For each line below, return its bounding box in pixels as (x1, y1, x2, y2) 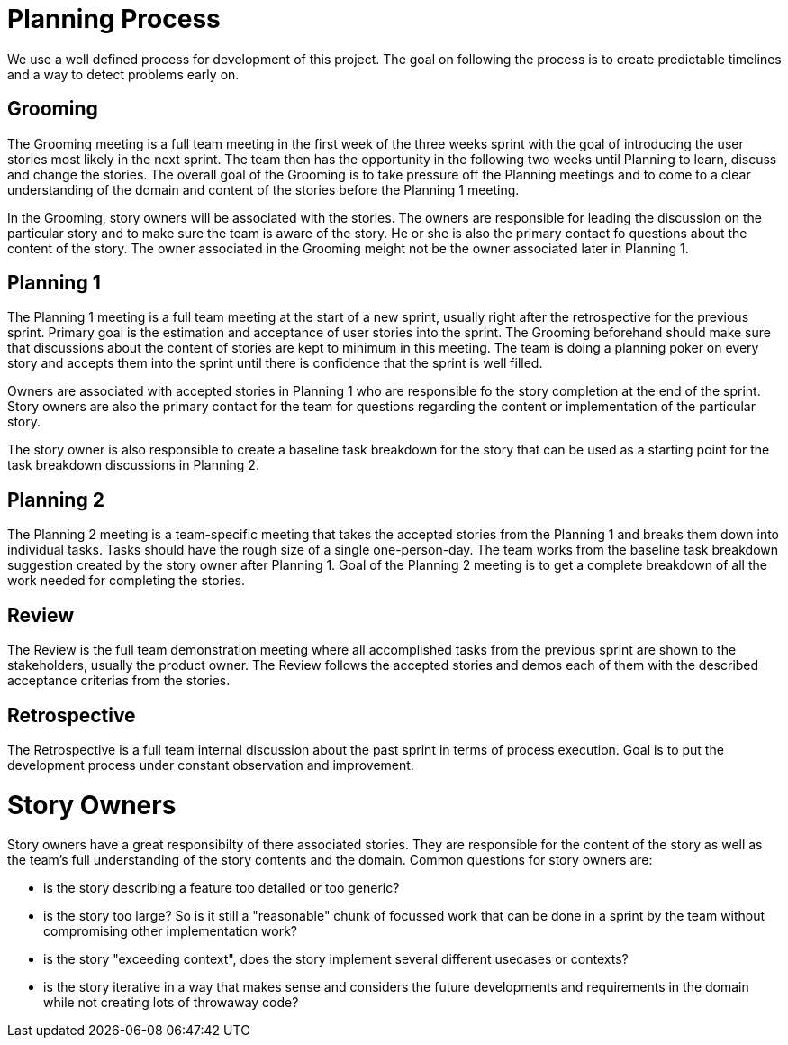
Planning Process (7, 4, 221, 34)
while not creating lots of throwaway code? (43, 995, 299, 1011)
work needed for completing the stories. (7, 573, 246, 589)
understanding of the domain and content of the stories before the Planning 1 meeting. (7, 181, 520, 197)
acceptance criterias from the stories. (7, 673, 231, 689)
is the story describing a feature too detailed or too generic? (43, 880, 400, 896)
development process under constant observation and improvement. (7, 756, 414, 773)
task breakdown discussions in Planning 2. (7, 457, 259, 473)
